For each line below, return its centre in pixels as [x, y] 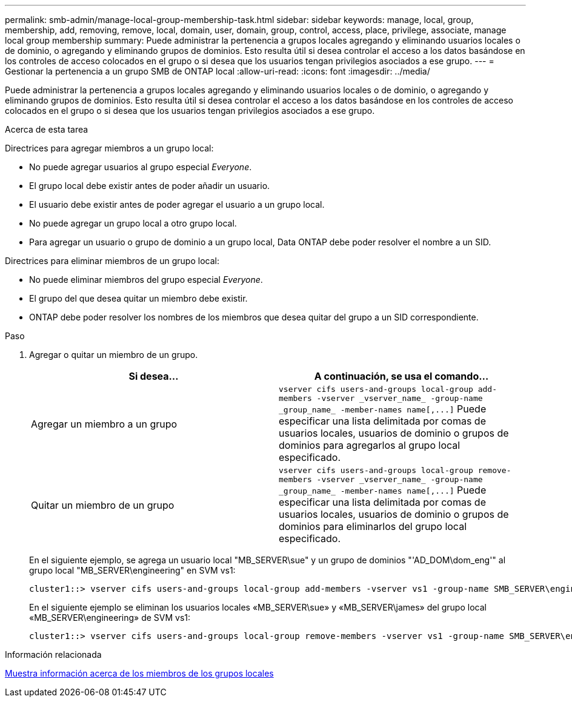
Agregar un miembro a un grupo [104, 424]
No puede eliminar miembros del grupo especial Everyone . [146, 280]
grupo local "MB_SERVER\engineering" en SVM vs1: [132, 570]
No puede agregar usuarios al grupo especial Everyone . [141, 167]
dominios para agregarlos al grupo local [370, 445]
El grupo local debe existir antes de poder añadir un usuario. [150, 186]
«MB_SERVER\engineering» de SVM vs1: [110, 618]
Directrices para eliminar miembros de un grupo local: [112, 261]
